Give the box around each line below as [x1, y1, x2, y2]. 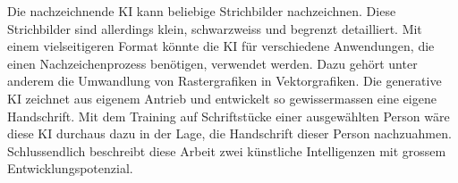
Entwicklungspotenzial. [7, 159, 133, 178]
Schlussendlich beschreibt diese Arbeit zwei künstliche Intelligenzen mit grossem [7, 141, 446, 160]
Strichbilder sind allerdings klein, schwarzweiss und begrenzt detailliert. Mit [7, 19, 422, 37]
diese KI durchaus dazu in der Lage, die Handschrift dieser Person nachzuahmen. [7, 124, 452, 143]
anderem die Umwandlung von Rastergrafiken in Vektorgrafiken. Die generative [7, 71, 442, 90]
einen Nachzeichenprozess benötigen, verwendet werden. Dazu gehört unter [7, 54, 418, 72]
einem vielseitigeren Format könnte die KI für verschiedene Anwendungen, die [7, 37, 435, 55]
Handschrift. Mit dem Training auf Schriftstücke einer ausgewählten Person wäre [7, 106, 450, 125]
